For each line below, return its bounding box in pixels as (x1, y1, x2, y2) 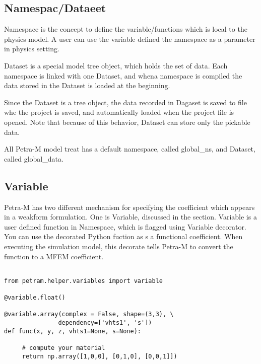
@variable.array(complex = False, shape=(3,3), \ (4, 311, 174, 318)
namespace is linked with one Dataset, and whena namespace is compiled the (4, 70, 242, 81)
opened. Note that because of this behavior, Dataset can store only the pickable (4, 116, 250, 127)
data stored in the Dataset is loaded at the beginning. (4, 80, 170, 91)
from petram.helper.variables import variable (4, 277, 163, 284)
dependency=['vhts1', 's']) (58, 319, 152, 327)
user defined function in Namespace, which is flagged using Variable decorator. (4, 221, 246, 232)
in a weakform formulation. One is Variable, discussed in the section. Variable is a (4, 211, 257, 222)
